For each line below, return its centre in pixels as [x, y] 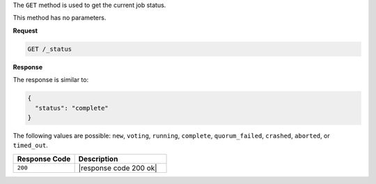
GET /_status [50, 49]
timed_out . [30, 145]
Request [25, 31]
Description [98, 158]
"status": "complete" [72, 108]
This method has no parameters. [60, 18]
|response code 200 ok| [118, 168]
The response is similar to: [51, 80]
